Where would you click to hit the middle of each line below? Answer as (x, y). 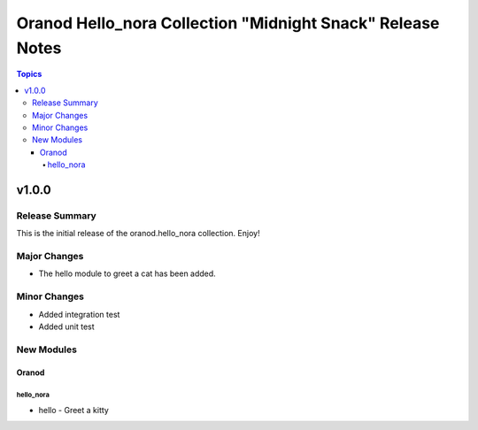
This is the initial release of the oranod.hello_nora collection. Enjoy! (138, 234)
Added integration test (79, 314)
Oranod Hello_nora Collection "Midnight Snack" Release (228, 23)
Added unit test (66, 326)
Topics (29, 74)
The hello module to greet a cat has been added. (127, 273)
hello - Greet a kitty (74, 410)
